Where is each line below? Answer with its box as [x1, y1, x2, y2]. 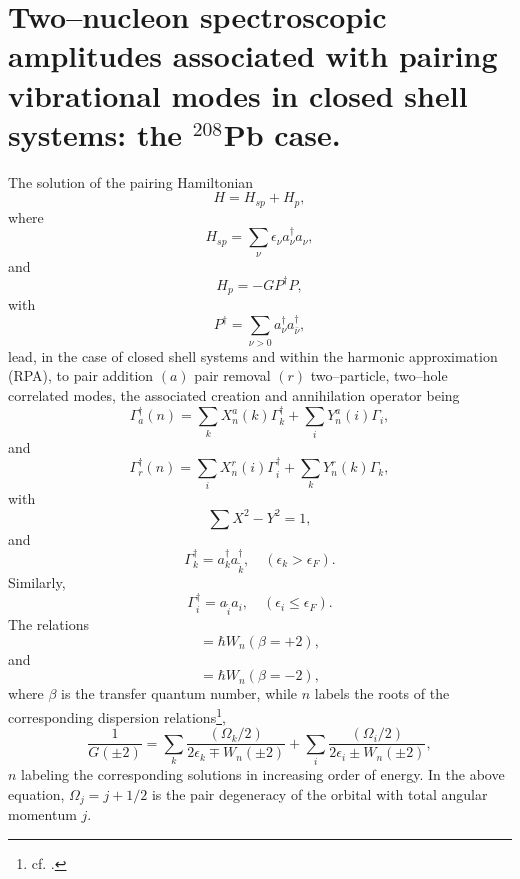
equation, [8, 783, 65, 804]
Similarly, [8, 571, 66, 592]
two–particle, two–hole [310, 365, 448, 386]
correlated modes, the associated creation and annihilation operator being [8, 384, 460, 405]
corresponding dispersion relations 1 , [8, 703, 226, 727]
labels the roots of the [314, 683, 450, 704]
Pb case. [223, 113, 341, 154]
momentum [8, 803, 77, 824]
